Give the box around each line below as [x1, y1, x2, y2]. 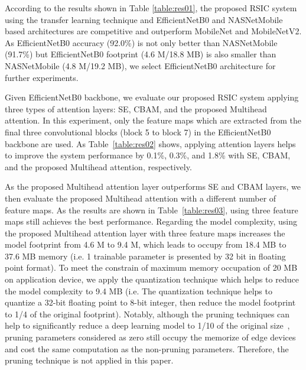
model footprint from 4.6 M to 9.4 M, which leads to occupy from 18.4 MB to [5, 238, 287, 251]
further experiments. [5, 71, 79, 83]
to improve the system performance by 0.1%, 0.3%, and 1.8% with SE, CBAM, [5, 149, 291, 161]
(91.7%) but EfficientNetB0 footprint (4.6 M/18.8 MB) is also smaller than [5, 48, 276, 60]
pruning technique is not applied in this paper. [5, 354, 174, 366]
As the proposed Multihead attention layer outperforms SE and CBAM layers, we [5, 180, 301, 193]
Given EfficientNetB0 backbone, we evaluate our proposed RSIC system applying [5, 91, 299, 103]
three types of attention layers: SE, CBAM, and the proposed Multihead [5, 102, 267, 115]
